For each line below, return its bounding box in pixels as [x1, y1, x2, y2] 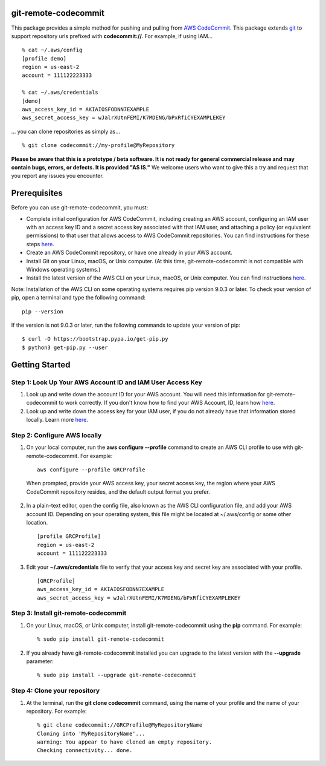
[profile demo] [22, 55, 67, 62]
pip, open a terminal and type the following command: [11, 294, 146, 301]
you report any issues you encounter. [11, 172, 104, 180]
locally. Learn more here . [26, 416, 89, 424]
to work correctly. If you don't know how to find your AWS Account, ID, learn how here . [58, 399, 275, 407]
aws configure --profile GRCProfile [37, 466, 145, 473]
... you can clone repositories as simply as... [11, 128, 121, 135]
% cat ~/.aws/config [22, 47, 83, 54]
